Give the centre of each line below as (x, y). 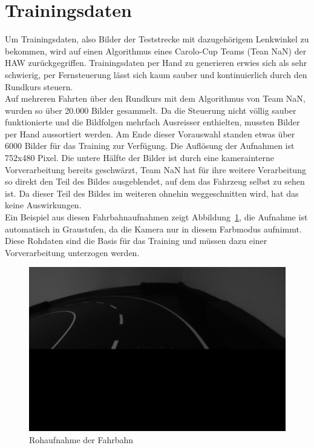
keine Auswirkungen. (43, 205)
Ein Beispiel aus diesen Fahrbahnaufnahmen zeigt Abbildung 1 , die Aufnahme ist (156, 217)
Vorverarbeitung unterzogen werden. (72, 252)
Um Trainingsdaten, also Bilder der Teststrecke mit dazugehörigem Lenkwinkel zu (157, 39)
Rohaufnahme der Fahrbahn (81, 439)
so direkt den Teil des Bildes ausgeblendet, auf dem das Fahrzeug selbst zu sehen (155, 181)
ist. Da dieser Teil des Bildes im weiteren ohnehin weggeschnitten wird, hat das (152, 193)
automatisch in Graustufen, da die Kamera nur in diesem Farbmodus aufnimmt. (153, 229)
